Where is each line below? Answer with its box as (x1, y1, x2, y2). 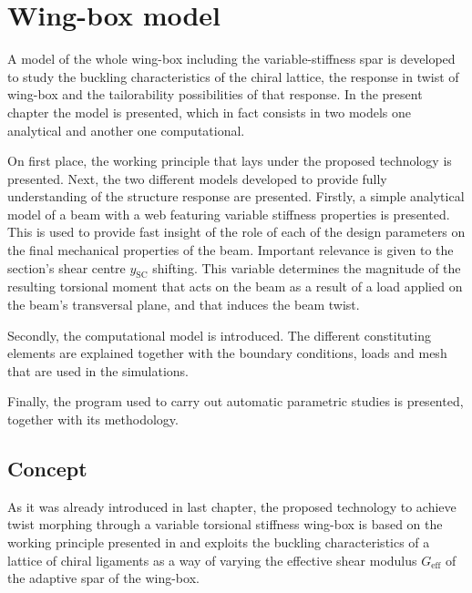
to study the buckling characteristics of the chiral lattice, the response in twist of (7, 66, 459, 86)
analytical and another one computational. (7, 120, 245, 139)
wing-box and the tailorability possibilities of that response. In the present (7, 85, 423, 104)
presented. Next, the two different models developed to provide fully (7, 169, 387, 188)
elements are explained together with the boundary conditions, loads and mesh (7, 343, 447, 363)
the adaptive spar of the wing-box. (7, 568, 200, 588)
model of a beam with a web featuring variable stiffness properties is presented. (7, 204, 450, 223)
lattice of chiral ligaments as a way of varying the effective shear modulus (7, 550, 417, 569)
